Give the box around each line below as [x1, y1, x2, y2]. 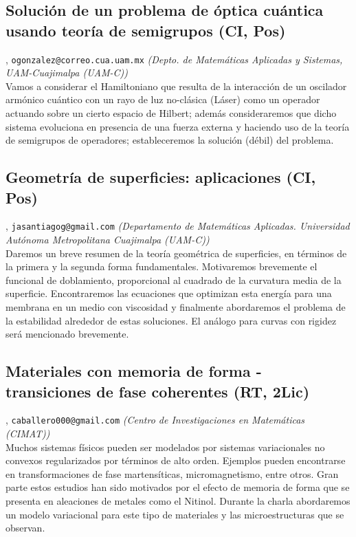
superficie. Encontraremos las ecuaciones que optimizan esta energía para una [5, 286, 332, 300]
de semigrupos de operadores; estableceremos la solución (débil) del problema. [5, 133, 334, 147]
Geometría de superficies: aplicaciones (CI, [5, 166, 316, 188]
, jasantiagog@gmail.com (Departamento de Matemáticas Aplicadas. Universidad [5, 219, 350, 233]
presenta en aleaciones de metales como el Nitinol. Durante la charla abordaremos [5, 494, 351, 508]
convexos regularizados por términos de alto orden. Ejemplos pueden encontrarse [5, 453, 346, 468]
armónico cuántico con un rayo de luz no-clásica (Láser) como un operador [5, 92, 320, 107]
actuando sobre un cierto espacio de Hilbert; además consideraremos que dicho [5, 106, 337, 120]
